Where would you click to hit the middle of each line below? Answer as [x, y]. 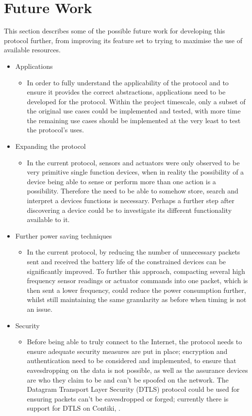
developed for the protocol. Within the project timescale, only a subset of [136, 101]
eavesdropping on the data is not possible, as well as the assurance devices [137, 370]
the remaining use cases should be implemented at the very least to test [134, 120]
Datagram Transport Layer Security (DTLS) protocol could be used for [133, 389]
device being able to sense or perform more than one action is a [121, 181]
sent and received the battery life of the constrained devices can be [126, 261]
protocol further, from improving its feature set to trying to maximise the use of [123, 40]
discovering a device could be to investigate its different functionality [129, 210]
